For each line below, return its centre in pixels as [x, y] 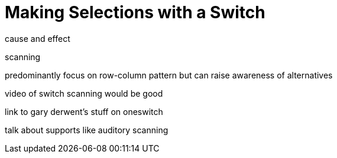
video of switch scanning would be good [84, 93]
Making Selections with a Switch [135, 12]
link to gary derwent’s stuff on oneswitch [84, 111]
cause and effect [38, 38]
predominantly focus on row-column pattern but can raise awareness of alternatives [169, 75]
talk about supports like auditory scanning [87, 130]
